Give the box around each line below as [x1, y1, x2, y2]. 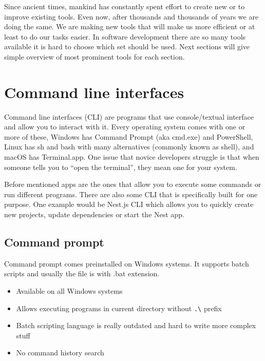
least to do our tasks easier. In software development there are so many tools [4, 31, 246, 42]
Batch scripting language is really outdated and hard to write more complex [16, 320, 256, 331]
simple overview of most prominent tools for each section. [4, 51, 185, 62]
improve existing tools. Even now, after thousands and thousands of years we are [4, 11, 259, 22]
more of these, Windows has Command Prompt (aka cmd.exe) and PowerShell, [4, 131, 253, 142]
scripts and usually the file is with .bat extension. [4, 268, 160, 279]
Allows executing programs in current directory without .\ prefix [16, 302, 222, 313]
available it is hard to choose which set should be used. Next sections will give [4, 41, 250, 52]
